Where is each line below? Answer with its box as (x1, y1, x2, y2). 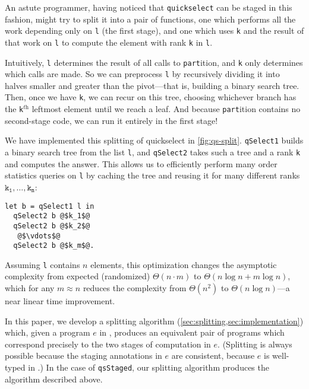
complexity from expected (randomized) (5, 270, 150, 282)
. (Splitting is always (217, 337, 292, 350)
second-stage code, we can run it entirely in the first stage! (5, 114, 218, 126)
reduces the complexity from (83, 282, 187, 294)
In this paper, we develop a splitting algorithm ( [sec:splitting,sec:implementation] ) (5, 314, 304, 327)
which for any (5, 282, 55, 294)
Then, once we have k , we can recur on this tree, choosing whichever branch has (5, 91, 297, 103)
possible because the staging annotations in (5, 349, 162, 362)
